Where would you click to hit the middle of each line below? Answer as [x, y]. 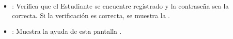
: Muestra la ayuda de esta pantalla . [67, 31]
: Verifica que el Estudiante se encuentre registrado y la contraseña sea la [120, 6]
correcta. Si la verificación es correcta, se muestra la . [91, 15]
